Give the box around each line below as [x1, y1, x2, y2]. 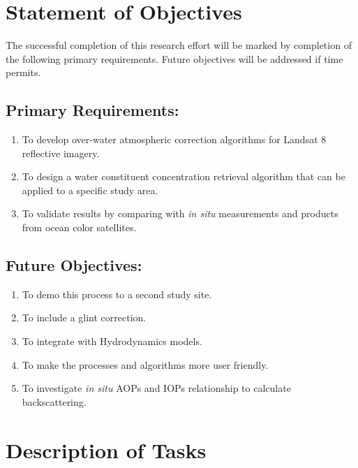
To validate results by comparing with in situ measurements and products [22, 206, 338, 221]
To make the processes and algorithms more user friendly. [22, 357, 269, 372]
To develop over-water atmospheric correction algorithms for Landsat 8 [22, 132, 327, 147]
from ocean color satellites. [22, 220, 137, 235]
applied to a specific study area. [22, 182, 158, 197]
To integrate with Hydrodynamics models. [22, 334, 202, 349]
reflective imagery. [22, 145, 100, 160]
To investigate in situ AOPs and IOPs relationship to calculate [22, 381, 291, 395]
